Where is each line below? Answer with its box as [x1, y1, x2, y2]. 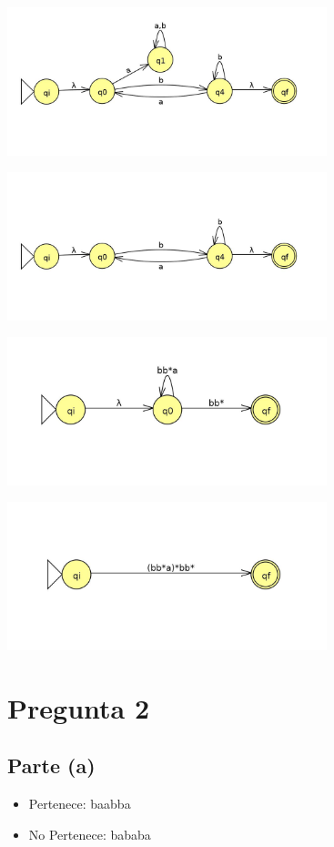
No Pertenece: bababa [28, 824, 151, 843]
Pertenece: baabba [28, 794, 131, 813]
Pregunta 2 [7, 689, 150, 726]
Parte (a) [7, 751, 96, 780]
